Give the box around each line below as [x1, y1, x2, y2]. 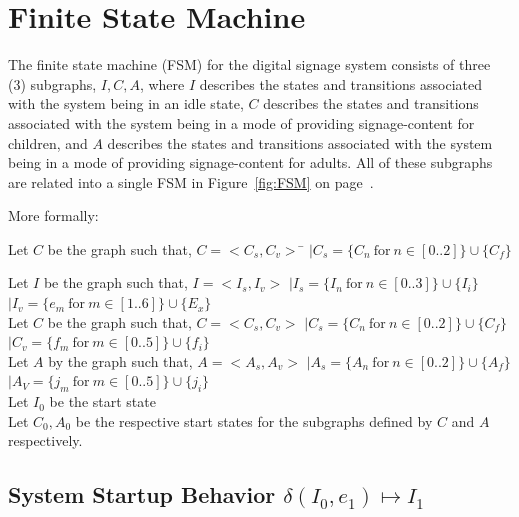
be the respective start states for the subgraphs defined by [75, 410, 433, 431]
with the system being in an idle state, [8, 93, 244, 114]
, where [139, 73, 185, 94]
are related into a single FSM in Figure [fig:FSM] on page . [8, 171, 374, 192]
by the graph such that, [48, 350, 193, 371]
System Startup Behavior [8, 479, 276, 510]
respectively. [8, 430, 83, 451]
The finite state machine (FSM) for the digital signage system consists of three [8, 54, 491, 75]
